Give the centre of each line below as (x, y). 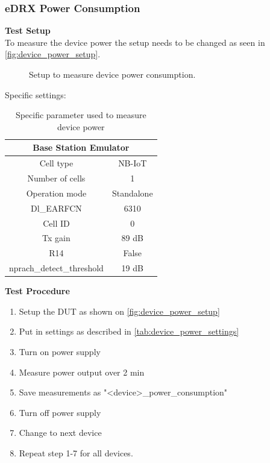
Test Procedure (37, 291)
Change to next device (60, 433)
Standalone (132, 193)
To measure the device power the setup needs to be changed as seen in (135, 42)
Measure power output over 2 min (82, 372)
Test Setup (28, 30)
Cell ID (56, 223)
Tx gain (56, 238)
